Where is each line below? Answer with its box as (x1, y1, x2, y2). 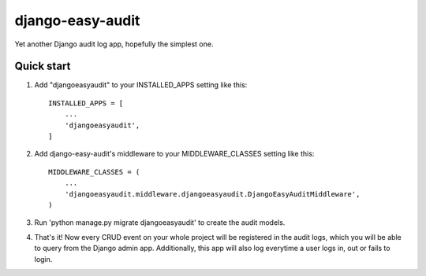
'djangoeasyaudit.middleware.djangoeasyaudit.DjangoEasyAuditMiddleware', (64, 190, 361, 198)
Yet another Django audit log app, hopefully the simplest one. (14, 39, 214, 49)
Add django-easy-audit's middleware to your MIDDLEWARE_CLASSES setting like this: (34, 149, 315, 159)
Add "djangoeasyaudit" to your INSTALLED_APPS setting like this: (34, 80, 248, 90)
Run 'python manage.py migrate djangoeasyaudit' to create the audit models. (34, 218, 286, 227)
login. (34, 254, 53, 263)
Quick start (14, 60, 71, 73)
